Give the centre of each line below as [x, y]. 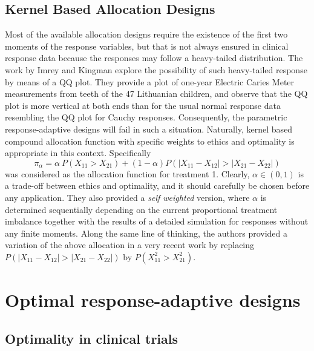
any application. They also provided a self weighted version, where [127, 197]
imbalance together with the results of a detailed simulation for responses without [157, 221]
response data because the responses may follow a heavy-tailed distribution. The [154, 58]
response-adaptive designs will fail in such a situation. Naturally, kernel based [149, 129]
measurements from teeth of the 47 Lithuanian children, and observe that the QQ [156, 93]
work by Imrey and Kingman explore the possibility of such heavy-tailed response [156, 69]
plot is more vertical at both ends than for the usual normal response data [143, 105]
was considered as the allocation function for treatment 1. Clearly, [127, 173]
